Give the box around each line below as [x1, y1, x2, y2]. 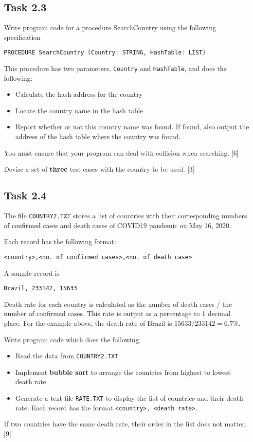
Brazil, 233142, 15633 [4, 285, 77, 292]
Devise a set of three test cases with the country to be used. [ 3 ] [4, 164, 195, 174]
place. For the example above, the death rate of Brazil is [4, 318, 172, 328]
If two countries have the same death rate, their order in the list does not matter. [4, 419, 247, 429]
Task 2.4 [4, 188, 47, 203]
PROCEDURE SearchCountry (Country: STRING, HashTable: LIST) [4, 49, 206, 56]
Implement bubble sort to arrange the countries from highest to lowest [15, 367, 231, 377]
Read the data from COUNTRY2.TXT [15, 351, 118, 361]
